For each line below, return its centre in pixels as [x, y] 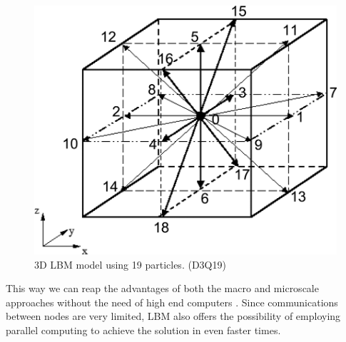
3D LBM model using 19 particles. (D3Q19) [130, 264]
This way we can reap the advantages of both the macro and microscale [162, 288]
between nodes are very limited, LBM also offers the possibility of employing [173, 316]
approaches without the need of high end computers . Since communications [172, 302]
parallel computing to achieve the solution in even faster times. [143, 330]
